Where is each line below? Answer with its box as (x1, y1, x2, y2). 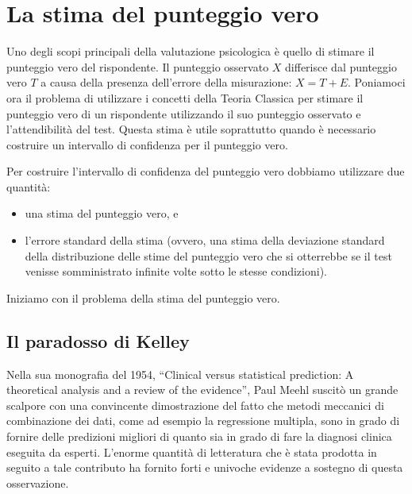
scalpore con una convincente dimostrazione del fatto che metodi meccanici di (6, 396, 384, 413)
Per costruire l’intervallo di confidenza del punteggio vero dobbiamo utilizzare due (6, 163, 405, 179)
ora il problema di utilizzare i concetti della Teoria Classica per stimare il (6, 89, 364, 106)
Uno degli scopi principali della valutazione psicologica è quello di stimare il (6, 43, 375, 60)
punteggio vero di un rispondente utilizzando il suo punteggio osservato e (6, 105, 361, 122)
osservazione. (6, 474, 69, 491)
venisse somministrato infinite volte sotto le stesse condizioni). (25, 263, 327, 280)
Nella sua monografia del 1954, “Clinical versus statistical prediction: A (6, 365, 354, 382)
